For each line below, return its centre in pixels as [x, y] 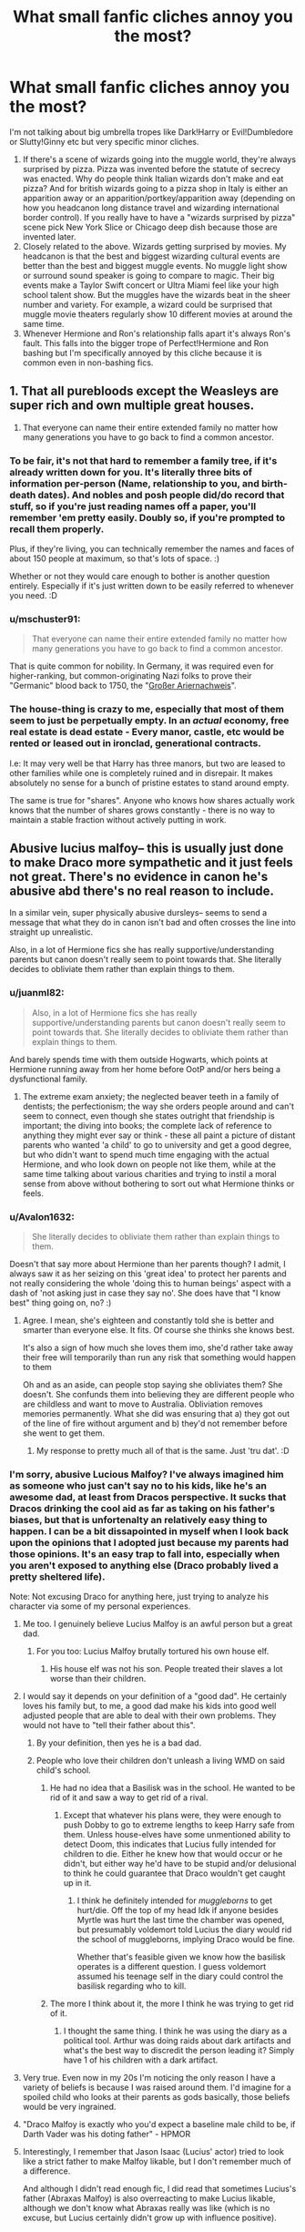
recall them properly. [57, 528]
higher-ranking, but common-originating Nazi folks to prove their [131, 676]
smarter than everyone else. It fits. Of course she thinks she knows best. [158, 1330]
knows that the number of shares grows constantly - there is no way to [142, 810]
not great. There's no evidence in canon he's [139, 877]
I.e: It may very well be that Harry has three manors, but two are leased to [147, 763]
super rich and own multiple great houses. [132, 406]
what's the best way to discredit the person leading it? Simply [179, 2051]
